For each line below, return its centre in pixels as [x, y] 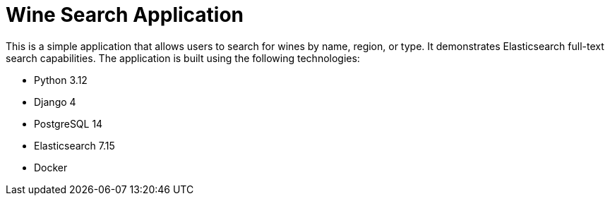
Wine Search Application [125, 15]
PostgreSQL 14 [68, 123]
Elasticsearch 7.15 [74, 145]
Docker [51, 167]
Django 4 [55, 102]
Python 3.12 [61, 80]
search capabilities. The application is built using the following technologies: [183, 58]
